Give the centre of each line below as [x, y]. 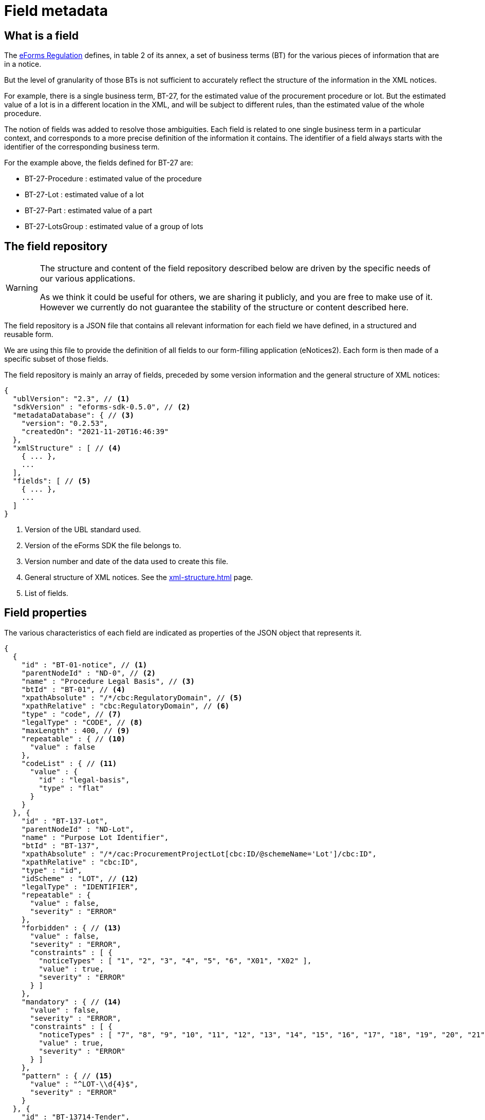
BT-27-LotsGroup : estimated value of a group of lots [114, 227]
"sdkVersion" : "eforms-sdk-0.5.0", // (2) [101, 407]
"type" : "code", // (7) [71, 714]
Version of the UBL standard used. [83, 530]
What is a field [41, 35]
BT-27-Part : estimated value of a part [89, 211]
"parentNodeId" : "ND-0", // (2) [89, 673]
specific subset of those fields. [56, 359]
